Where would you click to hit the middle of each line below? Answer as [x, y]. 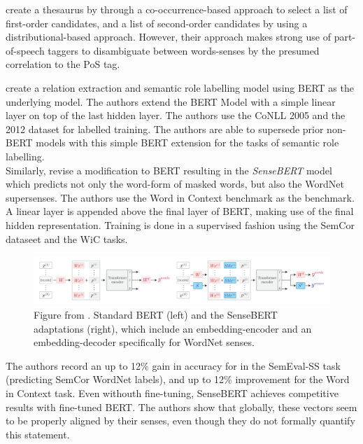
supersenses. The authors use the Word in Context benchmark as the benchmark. [180, 197]
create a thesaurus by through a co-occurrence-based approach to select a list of [177, 9]
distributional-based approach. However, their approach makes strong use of [168, 37]
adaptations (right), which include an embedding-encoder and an [173, 328]
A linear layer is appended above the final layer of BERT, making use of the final [180, 211]
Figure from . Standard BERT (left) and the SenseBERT [156, 315]
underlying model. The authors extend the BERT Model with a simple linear [171, 101]
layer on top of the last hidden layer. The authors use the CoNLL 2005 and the [176, 115]
